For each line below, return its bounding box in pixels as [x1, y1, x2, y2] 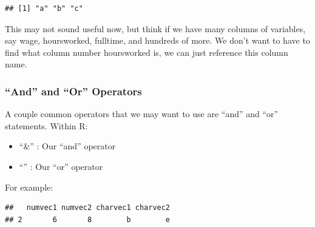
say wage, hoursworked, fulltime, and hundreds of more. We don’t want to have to [5, 34, 310, 47]
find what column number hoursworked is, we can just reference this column [5, 46, 288, 58]
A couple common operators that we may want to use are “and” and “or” [5, 107, 279, 120]
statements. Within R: [5, 119, 88, 132]
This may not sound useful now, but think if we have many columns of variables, [5, 22, 306, 35]
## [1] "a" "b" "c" [5, 4, 83, 13]
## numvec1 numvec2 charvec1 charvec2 [5, 203, 171, 212]
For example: [5, 180, 53, 193]
